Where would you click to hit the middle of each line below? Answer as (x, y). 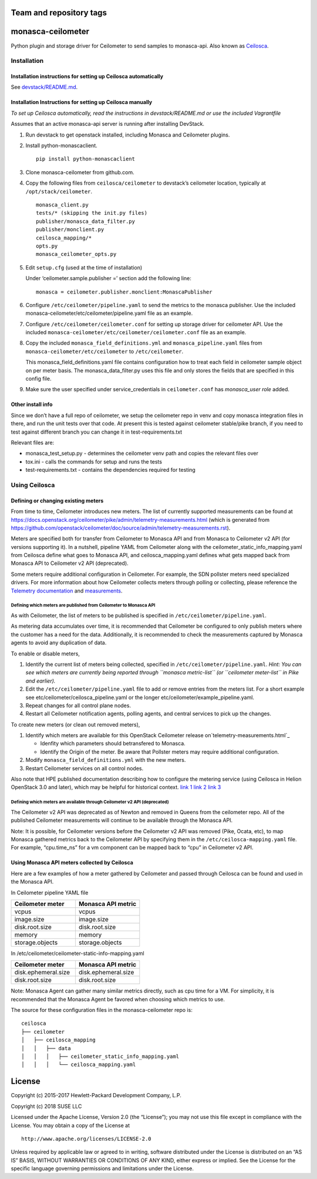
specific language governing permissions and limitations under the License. (102, 1168)
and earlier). (41, 681)
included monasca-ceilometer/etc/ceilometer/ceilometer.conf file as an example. (136, 332)
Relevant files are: (33, 442)
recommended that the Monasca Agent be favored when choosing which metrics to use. (118, 999)
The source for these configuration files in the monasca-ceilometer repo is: (102, 1010)
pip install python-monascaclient (85, 159)
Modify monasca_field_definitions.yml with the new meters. (106, 760)
